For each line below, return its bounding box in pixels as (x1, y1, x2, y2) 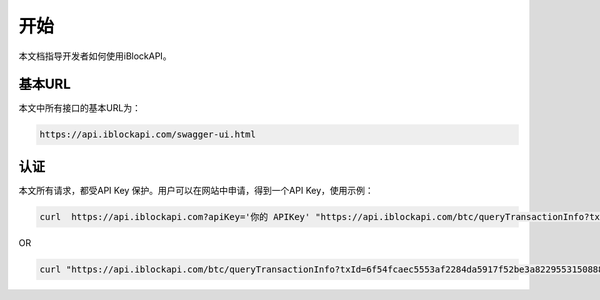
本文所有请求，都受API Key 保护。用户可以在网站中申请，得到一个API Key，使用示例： (18, 184, 374, 196)
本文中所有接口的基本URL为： (18, 102, 142, 114)
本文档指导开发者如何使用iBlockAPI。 (18, 50, 172, 62)
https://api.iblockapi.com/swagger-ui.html (39, 129, 257, 140)
